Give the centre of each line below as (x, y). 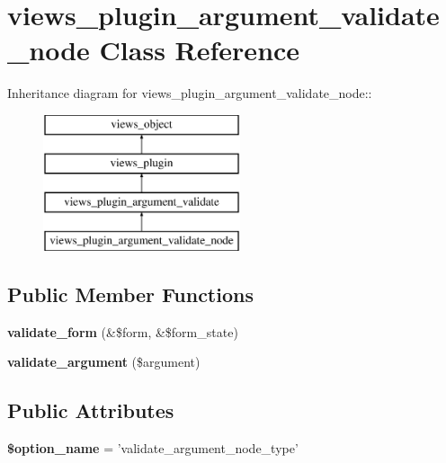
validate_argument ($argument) (104, 362)
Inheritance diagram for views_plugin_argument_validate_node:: (190, 93)
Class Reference (200, 50)
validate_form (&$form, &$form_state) (123, 331)
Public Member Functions (130, 294)
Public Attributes (91, 410)
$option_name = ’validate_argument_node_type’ (153, 448)
